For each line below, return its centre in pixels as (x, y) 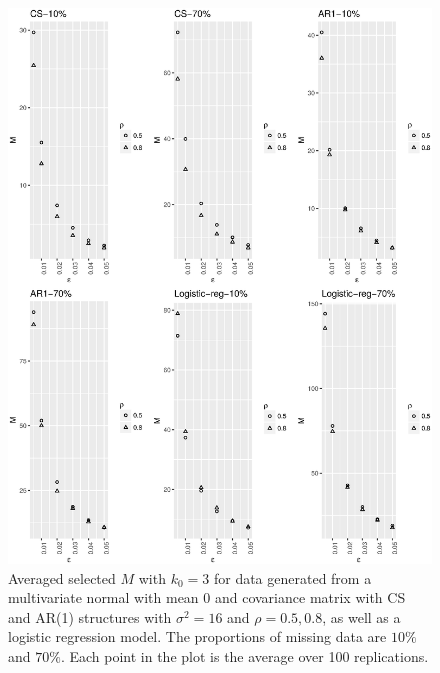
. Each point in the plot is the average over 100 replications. (244, 655)
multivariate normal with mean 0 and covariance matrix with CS (207, 597)
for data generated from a (292, 577)
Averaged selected (62, 577)
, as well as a (361, 616)
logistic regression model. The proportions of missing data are (197, 636)
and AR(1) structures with (90, 616)
